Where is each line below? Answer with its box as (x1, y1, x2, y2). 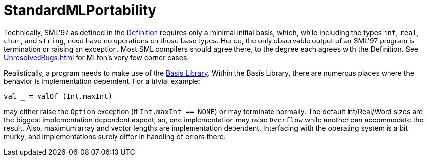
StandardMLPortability (4, 2, 156, 19)
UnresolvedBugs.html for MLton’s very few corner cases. (4, 53, 189, 62)
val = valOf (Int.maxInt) (4, 92, 113, 100)
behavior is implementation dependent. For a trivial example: (4, 77, 200, 85)
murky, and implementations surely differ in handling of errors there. (4, 132, 226, 141)
